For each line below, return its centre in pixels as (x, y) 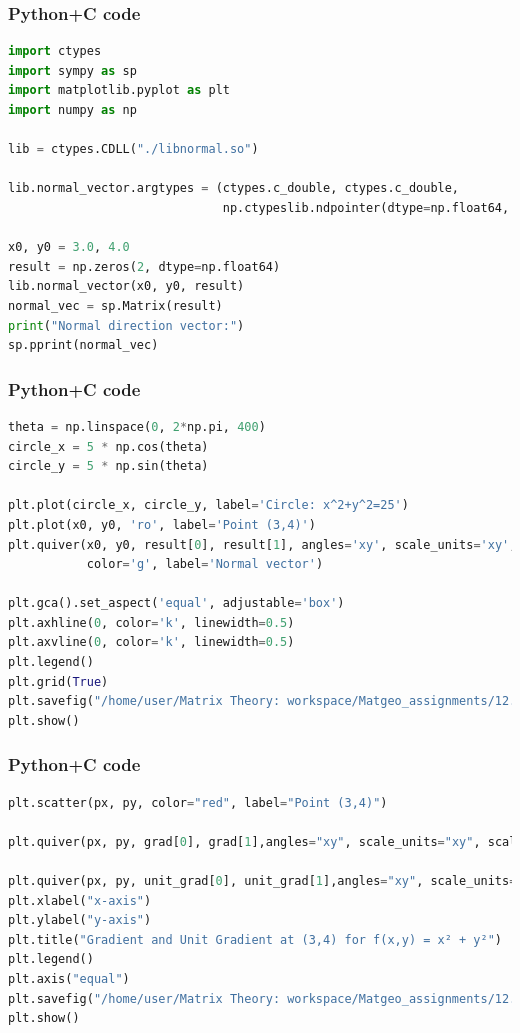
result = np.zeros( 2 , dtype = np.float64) (144, 266)
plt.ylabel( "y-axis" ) (80, 920)
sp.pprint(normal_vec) (83, 345)
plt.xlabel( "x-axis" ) (80, 900)
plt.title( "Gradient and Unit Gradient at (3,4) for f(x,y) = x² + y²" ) (255, 939)
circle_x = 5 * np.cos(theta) (108, 446)
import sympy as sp (72, 70)
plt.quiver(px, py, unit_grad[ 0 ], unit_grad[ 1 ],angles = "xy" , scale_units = (262, 881)
